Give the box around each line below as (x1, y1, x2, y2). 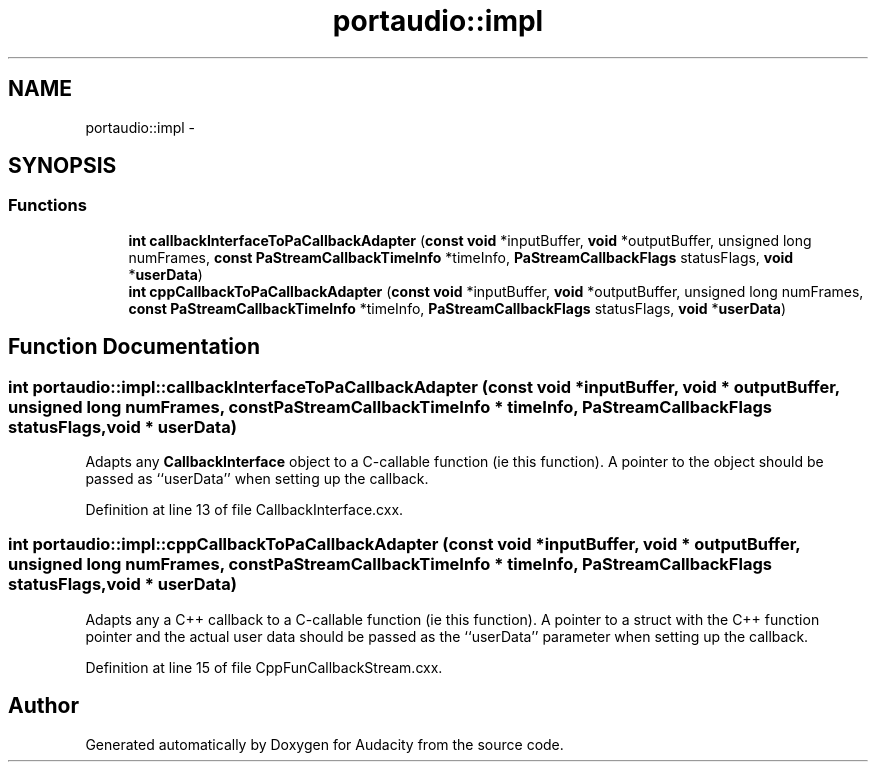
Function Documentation (8, 334, 260, 360)
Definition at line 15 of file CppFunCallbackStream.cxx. (85, 658, 443, 676)
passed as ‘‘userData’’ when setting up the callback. (85, 470, 429, 488)
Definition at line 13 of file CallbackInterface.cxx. (85, 501, 404, 519)
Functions (8, 195, 87, 216)
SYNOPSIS (8, 153, 117, 179)
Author (8, 693, 79, 719)
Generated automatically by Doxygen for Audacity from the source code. (85, 735, 564, 753)
